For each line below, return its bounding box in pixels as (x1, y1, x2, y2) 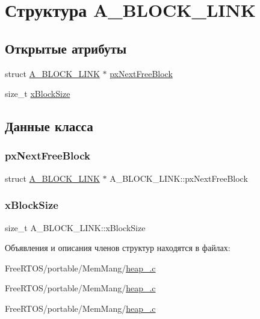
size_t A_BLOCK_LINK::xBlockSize (5, 221, 146, 234)
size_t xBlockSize (5, 87, 70, 100)
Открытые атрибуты (5, 39, 127, 57)
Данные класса (5, 117, 93, 135)
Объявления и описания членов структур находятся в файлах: (5, 241, 231, 254)
